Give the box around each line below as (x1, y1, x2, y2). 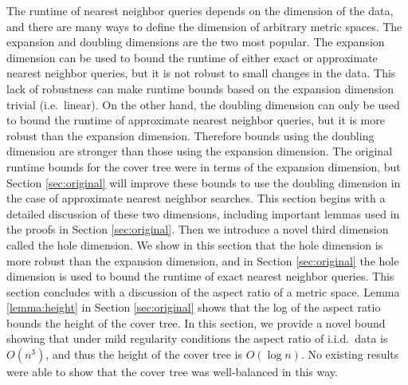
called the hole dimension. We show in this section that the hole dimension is (6, 236, 383, 253)
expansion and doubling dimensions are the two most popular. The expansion (6, 33, 385, 50)
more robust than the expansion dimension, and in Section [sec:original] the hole (6, 252, 399, 269)
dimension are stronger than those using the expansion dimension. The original (6, 143, 393, 159)
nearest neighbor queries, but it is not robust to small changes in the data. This (6, 65, 396, 81)
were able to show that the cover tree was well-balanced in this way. (6, 363, 338, 380)
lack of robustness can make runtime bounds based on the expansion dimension (6, 80, 394, 96)
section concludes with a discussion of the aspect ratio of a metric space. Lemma (6, 283, 400, 300)
